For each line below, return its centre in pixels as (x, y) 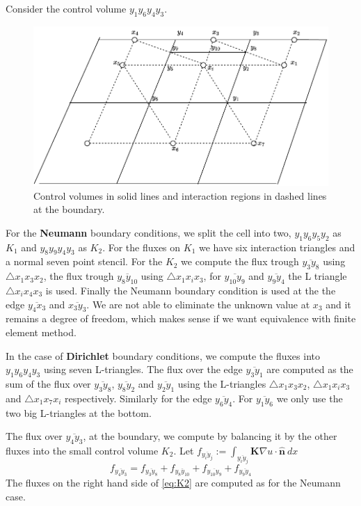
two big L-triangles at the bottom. (79, 412)
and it (338, 304)
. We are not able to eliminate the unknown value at (198, 304)
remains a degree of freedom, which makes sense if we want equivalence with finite (181, 318)
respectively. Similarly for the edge (138, 398)
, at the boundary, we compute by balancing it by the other (210, 436)
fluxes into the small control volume (82, 450)
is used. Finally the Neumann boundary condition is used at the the (191, 290)
